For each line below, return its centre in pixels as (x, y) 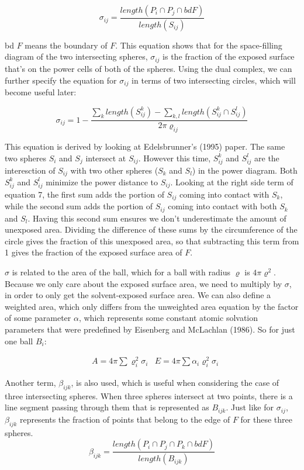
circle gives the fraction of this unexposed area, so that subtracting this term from (152, 241)
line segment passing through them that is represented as (107, 407)
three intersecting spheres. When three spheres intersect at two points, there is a (149, 395)
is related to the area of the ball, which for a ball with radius (121, 272)
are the (267, 158)
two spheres (25, 158)
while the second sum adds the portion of (79, 206)
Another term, (30, 383)
